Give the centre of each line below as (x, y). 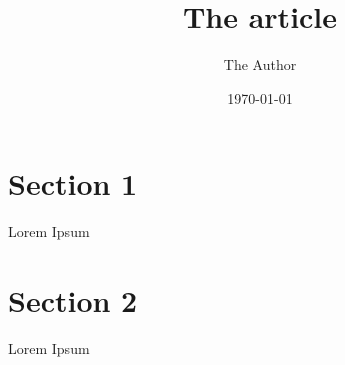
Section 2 (73, 300)
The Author (260, 64)
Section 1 (73, 183)
